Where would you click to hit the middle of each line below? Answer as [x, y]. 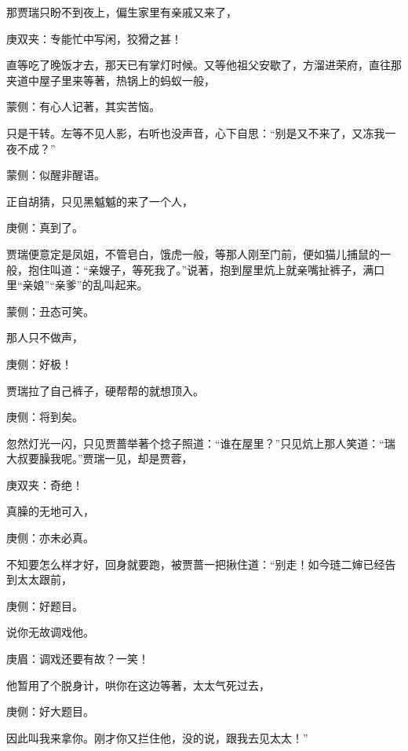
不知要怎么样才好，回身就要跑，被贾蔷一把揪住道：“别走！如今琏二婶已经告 [201, 564]
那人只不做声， [45, 337]
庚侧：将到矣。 [45, 417]
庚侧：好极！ [39, 363]
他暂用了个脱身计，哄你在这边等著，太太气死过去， [138, 685]
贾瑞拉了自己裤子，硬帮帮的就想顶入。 [105, 390]
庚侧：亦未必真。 [50, 538]
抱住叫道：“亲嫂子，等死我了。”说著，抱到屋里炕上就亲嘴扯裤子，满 [201, 269]
